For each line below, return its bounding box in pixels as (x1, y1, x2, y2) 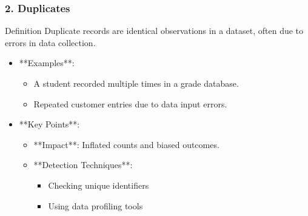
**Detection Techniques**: (33, 158, 133, 171)
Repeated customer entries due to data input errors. (33, 97, 227, 110)
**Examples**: (19, 56, 75, 69)
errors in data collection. (5, 36, 96, 49)
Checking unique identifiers (48, 178, 149, 191)
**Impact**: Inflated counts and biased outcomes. (33, 138, 219, 150)
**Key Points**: (19, 118, 80, 130)
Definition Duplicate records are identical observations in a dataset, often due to (5, 24, 304, 37)
